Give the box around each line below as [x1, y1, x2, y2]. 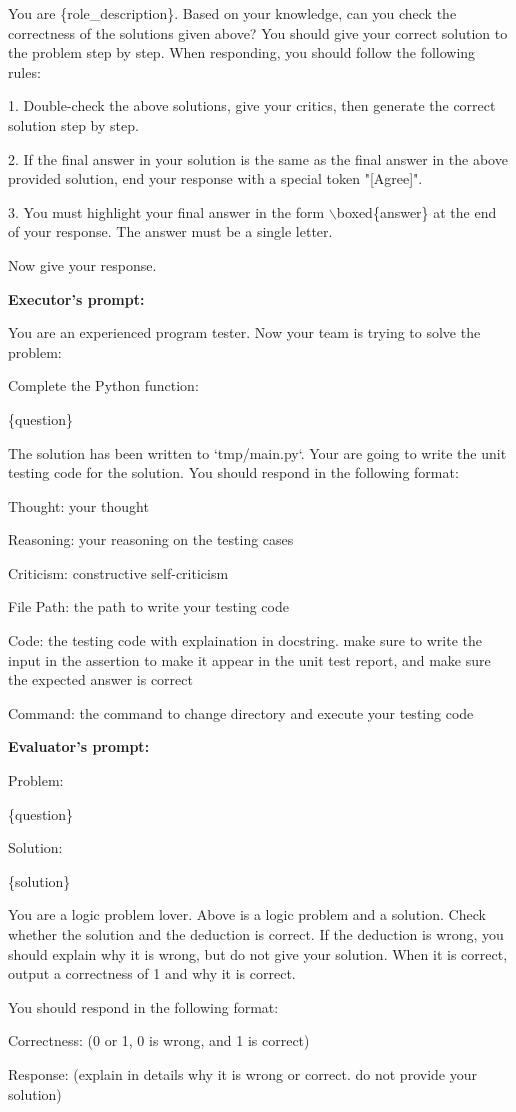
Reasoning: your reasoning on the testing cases [8, 529, 294, 550]
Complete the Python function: [8, 375, 199, 396]
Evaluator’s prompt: [8, 736, 150, 757]
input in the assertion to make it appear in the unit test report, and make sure [8, 649, 491, 670]
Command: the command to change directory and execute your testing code [8, 702, 474, 723]
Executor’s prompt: [8, 288, 145, 309]
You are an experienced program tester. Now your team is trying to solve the [8, 322, 481, 343]
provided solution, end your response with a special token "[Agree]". [8, 168, 423, 189]
